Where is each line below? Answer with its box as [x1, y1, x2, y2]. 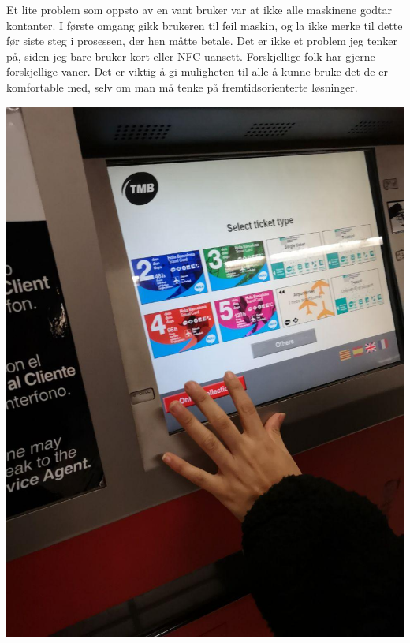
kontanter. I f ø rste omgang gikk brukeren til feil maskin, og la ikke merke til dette [6, 17, 403, 33]
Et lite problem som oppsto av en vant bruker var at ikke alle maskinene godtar [6, 2, 393, 17]
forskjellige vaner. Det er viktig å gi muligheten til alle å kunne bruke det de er [6, 63, 388, 80]
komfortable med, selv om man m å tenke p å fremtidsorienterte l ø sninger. [6, 78, 358, 95]
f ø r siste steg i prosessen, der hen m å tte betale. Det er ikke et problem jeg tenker [6, 32, 397, 49]
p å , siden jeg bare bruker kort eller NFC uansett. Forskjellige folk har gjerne [6, 47, 375, 64]
